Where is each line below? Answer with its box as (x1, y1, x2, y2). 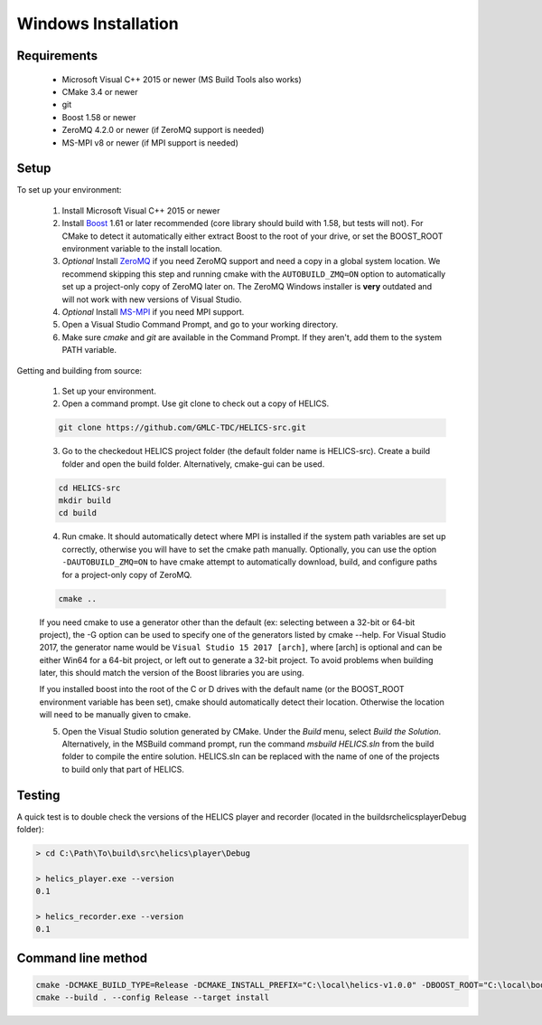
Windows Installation (16, 14, 180, 33)
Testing (16, 787, 61, 802)
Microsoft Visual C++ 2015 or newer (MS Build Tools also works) (61, 73, 302, 85)
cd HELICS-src (58, 482, 121, 493)
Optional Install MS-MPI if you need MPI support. (61, 306, 245, 317)
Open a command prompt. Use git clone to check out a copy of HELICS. (61, 398, 330, 409)
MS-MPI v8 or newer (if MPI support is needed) (61, 137, 239, 148)
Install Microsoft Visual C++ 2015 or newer (61, 204, 220, 216)
